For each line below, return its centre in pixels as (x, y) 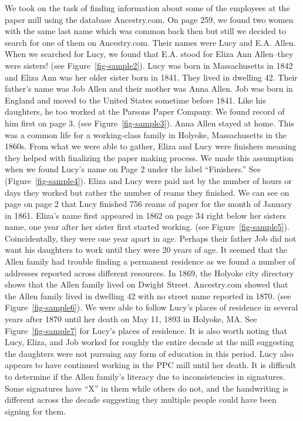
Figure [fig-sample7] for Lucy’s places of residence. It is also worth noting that (146, 330)
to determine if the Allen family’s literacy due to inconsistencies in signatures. (145, 376)
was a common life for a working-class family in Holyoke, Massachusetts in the (146, 134)
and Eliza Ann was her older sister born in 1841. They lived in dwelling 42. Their (151, 77)
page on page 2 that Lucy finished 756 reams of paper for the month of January (149, 204)
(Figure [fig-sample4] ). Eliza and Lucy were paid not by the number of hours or (149, 180)
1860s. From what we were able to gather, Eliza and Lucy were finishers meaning (151, 146)
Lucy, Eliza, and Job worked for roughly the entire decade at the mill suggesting (149, 342)
